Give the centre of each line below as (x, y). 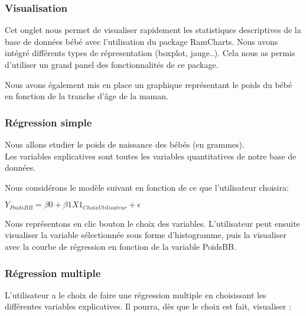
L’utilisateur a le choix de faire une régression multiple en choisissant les (136, 294)
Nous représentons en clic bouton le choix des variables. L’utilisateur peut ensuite (152, 223)
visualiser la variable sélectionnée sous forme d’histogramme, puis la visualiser (146, 235)
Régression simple (48, 122)
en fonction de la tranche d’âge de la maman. (87, 96)
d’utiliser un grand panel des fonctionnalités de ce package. (112, 64)
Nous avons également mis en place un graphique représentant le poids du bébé (149, 84)
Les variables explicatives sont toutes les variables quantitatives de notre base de (151, 156)
